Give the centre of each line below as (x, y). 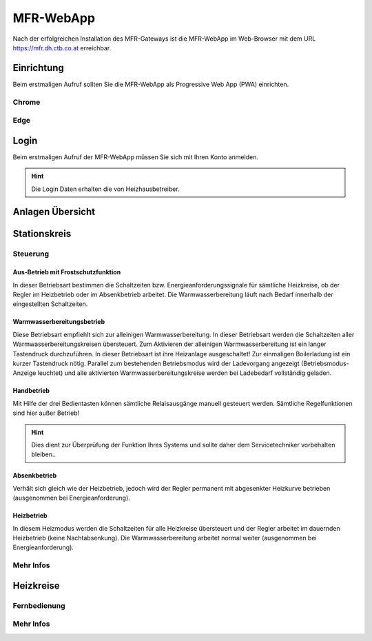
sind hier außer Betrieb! (46, 413)
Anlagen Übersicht (54, 212)
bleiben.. (44, 454)
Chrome (27, 102)
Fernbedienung (39, 605)
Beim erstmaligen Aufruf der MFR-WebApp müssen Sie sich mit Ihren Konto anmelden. (135, 157)
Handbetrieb (31, 391)
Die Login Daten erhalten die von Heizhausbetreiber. (105, 189)
